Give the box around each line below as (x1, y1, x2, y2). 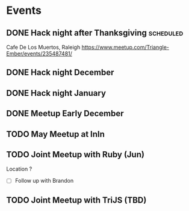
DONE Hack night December (6, 68, 114, 78)
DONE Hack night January (6, 88, 107, 98)
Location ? (6, 165, 33, 172)
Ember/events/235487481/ (6, 50, 72, 57)
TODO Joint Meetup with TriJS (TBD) (6, 195, 147, 205)
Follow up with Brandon (14, 177, 74, 184)
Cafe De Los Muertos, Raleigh (6, 43, 81, 51)
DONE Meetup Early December (6, 109, 124, 119)
